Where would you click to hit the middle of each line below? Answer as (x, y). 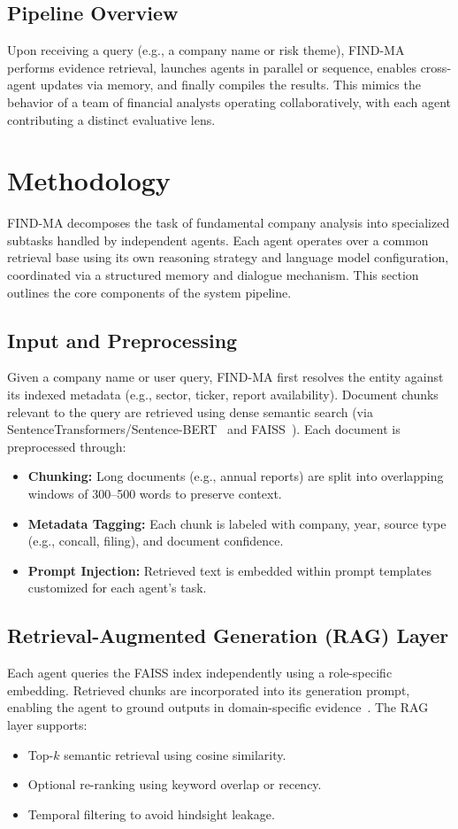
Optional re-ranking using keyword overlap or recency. (175, 784)
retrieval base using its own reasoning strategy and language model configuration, (228, 257)
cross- (436, 67)
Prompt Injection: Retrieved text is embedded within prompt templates (229, 570)
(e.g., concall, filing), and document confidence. (156, 541)
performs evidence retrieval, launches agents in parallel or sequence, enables (212, 67)
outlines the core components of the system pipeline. (149, 292)
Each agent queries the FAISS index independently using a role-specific (200, 673)
